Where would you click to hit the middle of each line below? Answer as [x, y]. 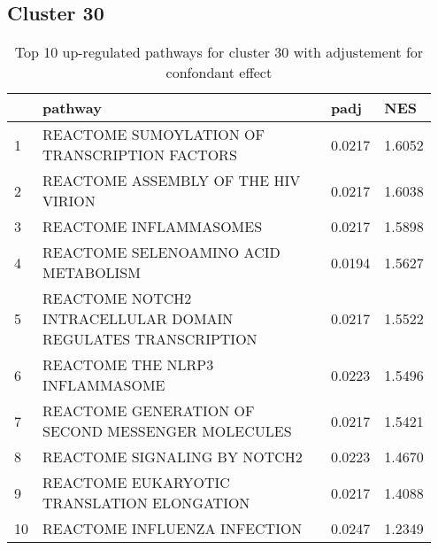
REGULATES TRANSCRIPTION [150, 339]
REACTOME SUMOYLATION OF [154, 135]
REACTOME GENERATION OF [149, 411]
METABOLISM [92, 273]
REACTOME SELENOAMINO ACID [161, 252]
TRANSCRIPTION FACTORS [140, 155]
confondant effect [219, 73]
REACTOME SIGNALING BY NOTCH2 [173, 457]
